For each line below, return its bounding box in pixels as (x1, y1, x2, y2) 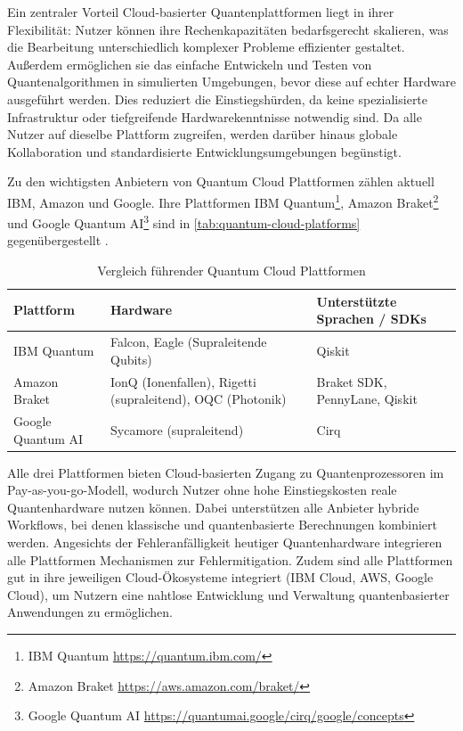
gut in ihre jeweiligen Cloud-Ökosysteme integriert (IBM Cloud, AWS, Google (7, 568, 434, 587)
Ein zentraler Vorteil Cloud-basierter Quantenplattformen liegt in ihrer (7, 3, 394, 21)
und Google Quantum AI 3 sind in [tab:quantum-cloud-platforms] (7, 211, 361, 232)
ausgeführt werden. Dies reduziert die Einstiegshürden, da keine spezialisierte (7, 89, 428, 108)
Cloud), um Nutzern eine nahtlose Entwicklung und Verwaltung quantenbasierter (7, 585, 450, 604)
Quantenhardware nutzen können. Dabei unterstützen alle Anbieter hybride (7, 497, 419, 516)
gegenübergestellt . (7, 231, 109, 250)
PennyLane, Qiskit (316, 390, 418, 408)
